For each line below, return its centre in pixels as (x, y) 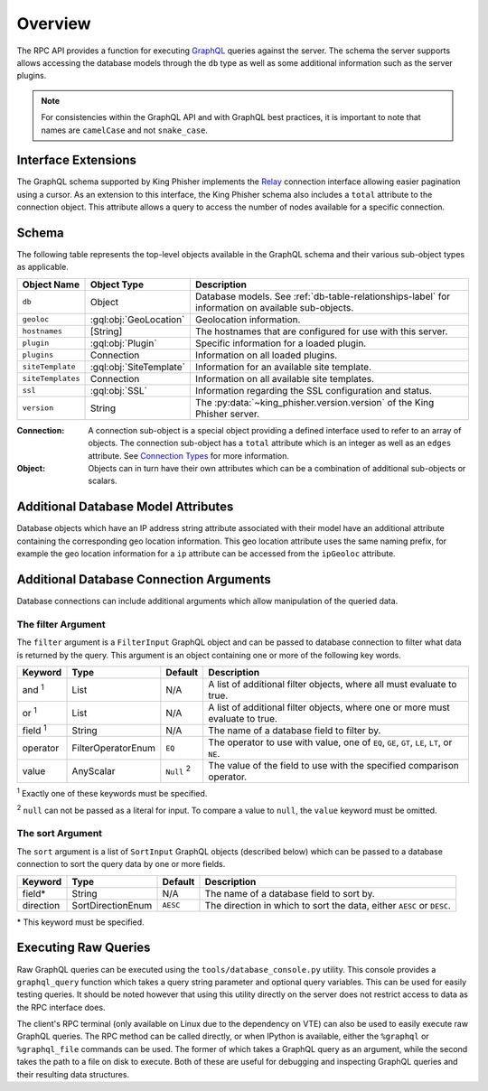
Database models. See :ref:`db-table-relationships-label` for (323, 296)
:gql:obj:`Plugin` (123, 343)
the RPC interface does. (61, 1007)
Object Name (51, 284)
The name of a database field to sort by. (290, 893)
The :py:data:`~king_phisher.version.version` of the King (315, 402)
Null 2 (178, 770)
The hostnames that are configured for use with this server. (322, 331)
